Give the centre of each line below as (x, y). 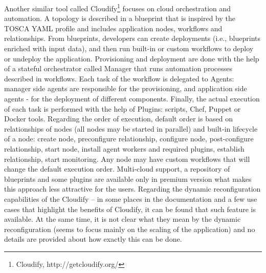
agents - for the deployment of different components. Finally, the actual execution (132, 98)
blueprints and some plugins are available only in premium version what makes (128, 178)
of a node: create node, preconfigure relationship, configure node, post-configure (129, 139)
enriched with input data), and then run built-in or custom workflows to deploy (129, 48)
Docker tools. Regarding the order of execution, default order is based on (118, 119)
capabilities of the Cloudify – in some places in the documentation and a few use (131, 198)
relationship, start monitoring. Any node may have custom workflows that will (127, 159)
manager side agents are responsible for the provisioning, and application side (126, 88)
